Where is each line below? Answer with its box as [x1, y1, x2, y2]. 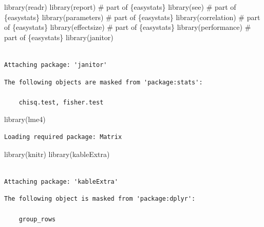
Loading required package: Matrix [4, 133, 122, 141]
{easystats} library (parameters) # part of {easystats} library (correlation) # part [4, 11, 260, 22]
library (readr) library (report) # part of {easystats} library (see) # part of [4, 2, 236, 12]
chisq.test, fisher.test [18, 98, 104, 106]
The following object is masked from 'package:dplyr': [4, 195, 196, 203]
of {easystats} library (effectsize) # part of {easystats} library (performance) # [4, 22, 251, 32]
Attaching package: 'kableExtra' [4, 178, 118, 185]
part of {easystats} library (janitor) [4, 31, 114, 42]
